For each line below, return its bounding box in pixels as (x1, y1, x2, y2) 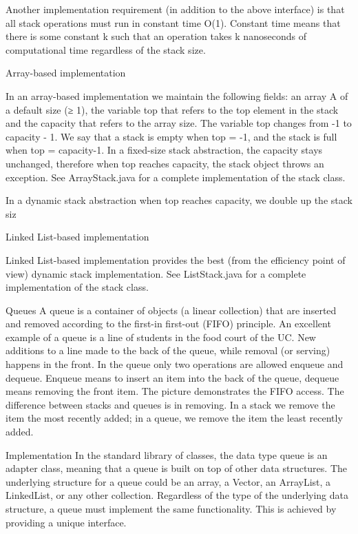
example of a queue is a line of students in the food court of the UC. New (6, 329, 316, 344)
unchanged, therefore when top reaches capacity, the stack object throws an (6, 156, 324, 170)
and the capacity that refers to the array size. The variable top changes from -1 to (6, 116, 352, 130)
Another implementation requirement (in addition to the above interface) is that (6, 2, 345, 16)
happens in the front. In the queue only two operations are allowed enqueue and (6, 357, 344, 371)
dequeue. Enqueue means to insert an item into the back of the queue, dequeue (6, 370, 339, 384)
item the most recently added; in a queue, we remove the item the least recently (6, 411, 343, 425)
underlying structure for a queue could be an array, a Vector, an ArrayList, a (6, 474, 331, 489)
